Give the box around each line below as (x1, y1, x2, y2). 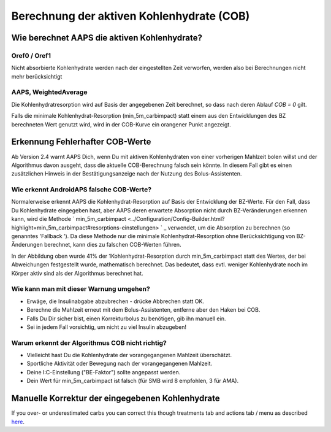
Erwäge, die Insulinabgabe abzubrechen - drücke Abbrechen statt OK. (26, 298, 205, 305)
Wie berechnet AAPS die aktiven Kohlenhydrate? (11, 33, 202, 43)
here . (11, 418, 25, 425)
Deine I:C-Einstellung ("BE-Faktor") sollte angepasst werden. (26, 368, 181, 376)
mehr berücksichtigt (11, 72, 63, 80)
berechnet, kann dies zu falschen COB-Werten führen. (44, 241, 181, 249)
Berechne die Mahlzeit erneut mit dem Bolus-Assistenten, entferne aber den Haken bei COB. (26, 306, 261, 314)
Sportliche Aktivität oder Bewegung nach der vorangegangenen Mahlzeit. (26, 360, 213, 368)
